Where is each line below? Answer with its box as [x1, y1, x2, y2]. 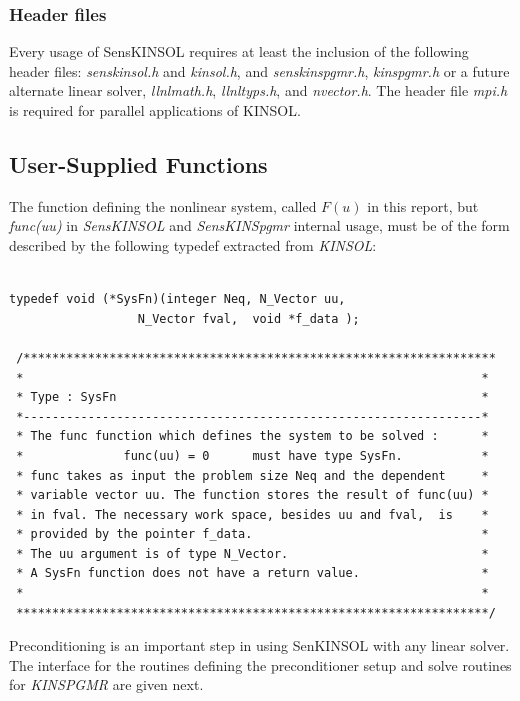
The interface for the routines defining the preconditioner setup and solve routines [9, 654, 512, 675]
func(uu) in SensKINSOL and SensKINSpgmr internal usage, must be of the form [9, 215, 510, 236]
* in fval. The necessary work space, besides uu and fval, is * [16, 507, 489, 522]
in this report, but [367, 195, 479, 216]
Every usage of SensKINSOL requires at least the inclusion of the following [9, 41, 469, 62]
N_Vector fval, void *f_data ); [137, 311, 360, 326]
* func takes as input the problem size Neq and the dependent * [16, 468, 489, 483]
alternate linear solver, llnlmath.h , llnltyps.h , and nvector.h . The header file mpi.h [9, 80, 508, 101]
